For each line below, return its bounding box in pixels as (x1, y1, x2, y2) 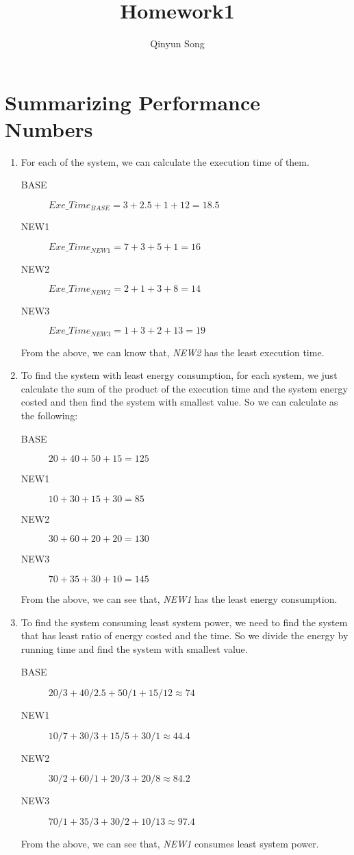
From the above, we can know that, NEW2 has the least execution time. (21, 345, 325, 359)
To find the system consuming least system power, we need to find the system (21, 615, 348, 629)
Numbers (5, 114, 93, 142)
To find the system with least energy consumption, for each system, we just (21, 368, 338, 382)
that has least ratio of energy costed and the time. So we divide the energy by (21, 628, 349, 643)
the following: (21, 408, 78, 422)
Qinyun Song (150, 36, 205, 51)
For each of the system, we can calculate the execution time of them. (21, 154, 309, 169)
